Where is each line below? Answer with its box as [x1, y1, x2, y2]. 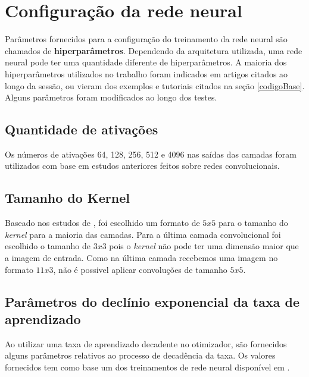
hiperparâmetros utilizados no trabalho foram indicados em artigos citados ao [5, 67, 288, 80]
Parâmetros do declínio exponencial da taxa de [5, 292, 299, 310]
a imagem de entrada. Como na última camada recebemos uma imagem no [5, 252, 278, 264]
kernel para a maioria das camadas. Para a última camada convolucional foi [5, 228, 281, 240]
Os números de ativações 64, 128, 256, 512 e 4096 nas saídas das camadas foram [5, 147, 296, 160]
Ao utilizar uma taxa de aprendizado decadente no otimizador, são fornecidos [5, 337, 287, 350]
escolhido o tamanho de [5, 240, 90, 252]
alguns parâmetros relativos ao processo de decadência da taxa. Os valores [5, 349, 276, 362]
